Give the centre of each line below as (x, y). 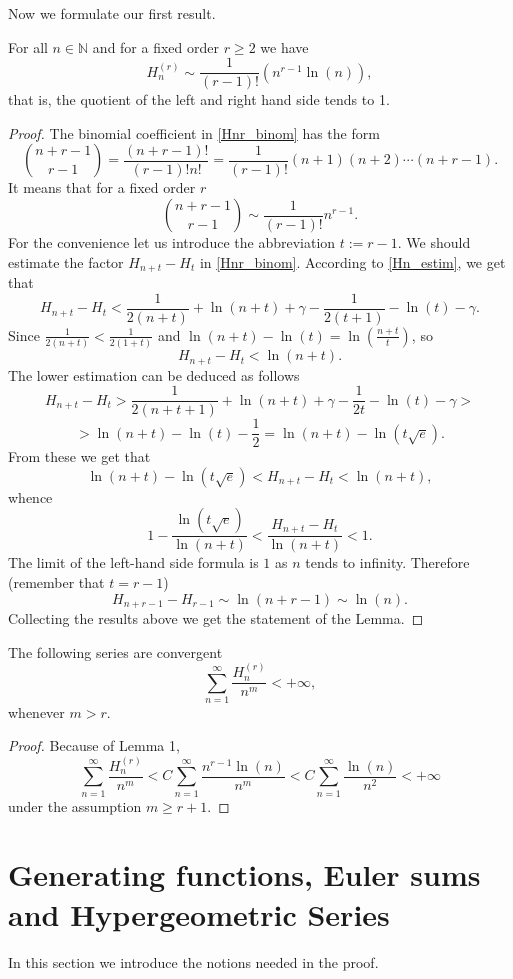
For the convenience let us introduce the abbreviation (172, 242)
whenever (36, 711)
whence (30, 496)
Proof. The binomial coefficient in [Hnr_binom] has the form (194, 132)
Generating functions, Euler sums (244, 874)
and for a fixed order (155, 46)
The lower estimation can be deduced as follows (154, 374)
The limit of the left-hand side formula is (133, 562)
